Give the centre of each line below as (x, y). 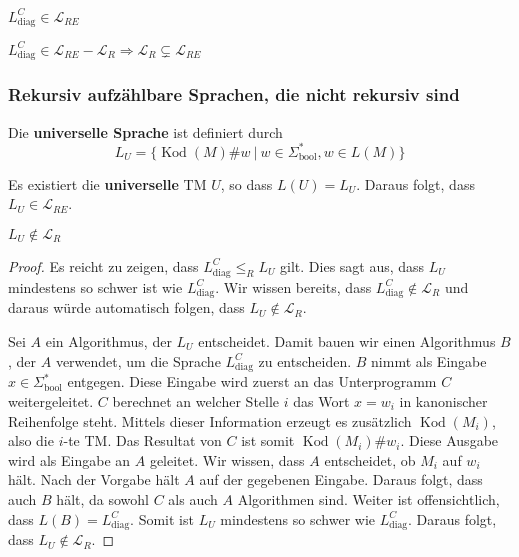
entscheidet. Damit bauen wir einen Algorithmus (347, 341)
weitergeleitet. (51, 400)
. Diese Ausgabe (449, 440)
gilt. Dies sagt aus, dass (352, 265)
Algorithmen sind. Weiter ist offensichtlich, (368, 498)
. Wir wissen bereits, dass (293, 286)
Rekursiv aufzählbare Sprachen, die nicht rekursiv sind (234, 94)
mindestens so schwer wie (298, 518)
